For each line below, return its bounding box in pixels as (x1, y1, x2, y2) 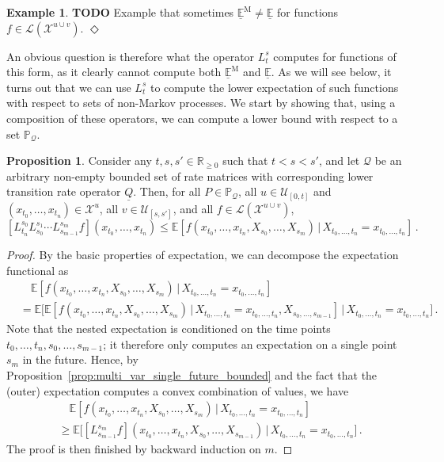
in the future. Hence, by (22, 351, 139, 368)
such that (222, 152, 268, 169)
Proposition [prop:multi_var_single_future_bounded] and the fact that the (6, 367, 378, 384)
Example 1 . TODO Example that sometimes (6, 4, 234, 20)
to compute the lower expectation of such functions (150, 78, 399, 95)
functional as (6, 262, 69, 278)
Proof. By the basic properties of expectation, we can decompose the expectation (6, 246, 399, 263)
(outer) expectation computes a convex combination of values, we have (6, 382, 349, 399)
